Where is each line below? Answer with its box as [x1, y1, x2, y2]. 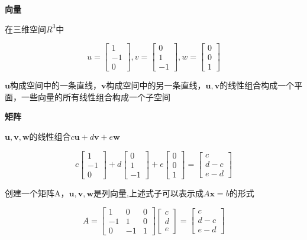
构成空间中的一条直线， [9, 79, 101, 91]
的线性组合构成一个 [219, 79, 295, 91]
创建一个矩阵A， [5, 186, 69, 199]
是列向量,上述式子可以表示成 [93, 186, 203, 199]
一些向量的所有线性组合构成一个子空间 [21, 90, 170, 103]
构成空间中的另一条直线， [106, 79, 206, 91]
